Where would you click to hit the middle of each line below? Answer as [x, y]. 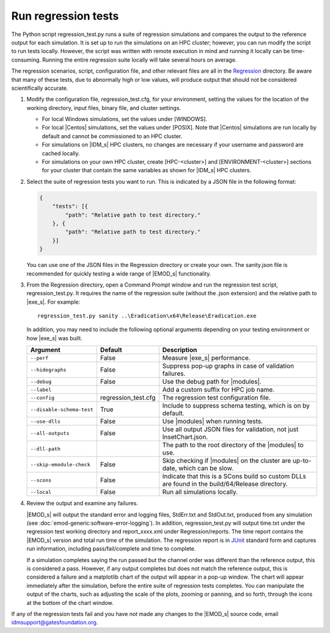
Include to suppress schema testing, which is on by [236, 406]
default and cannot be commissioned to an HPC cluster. [112, 136]
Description [180, 350]
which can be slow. [206, 469]
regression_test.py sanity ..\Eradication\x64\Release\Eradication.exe [147, 316]
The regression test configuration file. [217, 398]
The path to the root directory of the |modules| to [233, 445]
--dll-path [46, 449]
